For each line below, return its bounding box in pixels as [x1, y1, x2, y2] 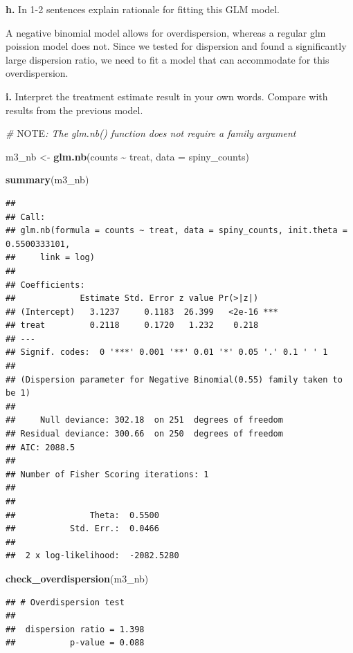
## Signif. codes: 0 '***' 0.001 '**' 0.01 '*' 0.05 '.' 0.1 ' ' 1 [6, 347, 328, 358]
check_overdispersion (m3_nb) [6, 571, 149, 585]
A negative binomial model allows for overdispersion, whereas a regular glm [6, 25, 326, 39]
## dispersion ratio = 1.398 [6, 624, 145, 634]
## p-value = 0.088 [6, 638, 145, 648]
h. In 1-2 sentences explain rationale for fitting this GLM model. [6, 2, 280, 16]
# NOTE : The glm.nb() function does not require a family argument [6, 126, 296, 140]
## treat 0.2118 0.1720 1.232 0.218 [6, 320, 259, 331]
